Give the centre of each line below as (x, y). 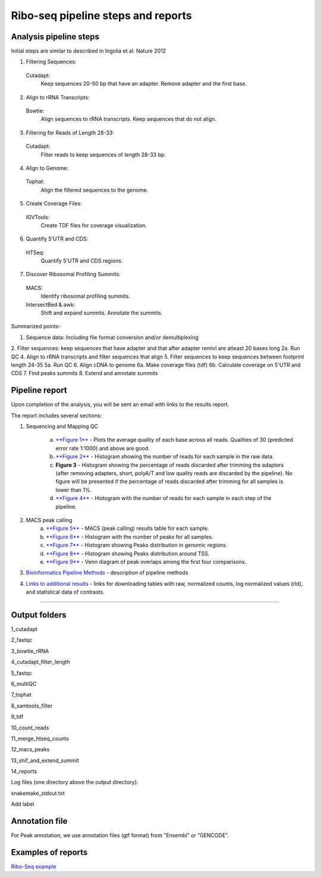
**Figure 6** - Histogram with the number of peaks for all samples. (130, 536)
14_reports (24, 772)
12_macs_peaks (30, 750)
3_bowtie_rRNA (30, 651)
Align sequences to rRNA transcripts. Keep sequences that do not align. (129, 119)
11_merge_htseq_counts (40, 738)
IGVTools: (38, 217)
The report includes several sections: (56, 415)
